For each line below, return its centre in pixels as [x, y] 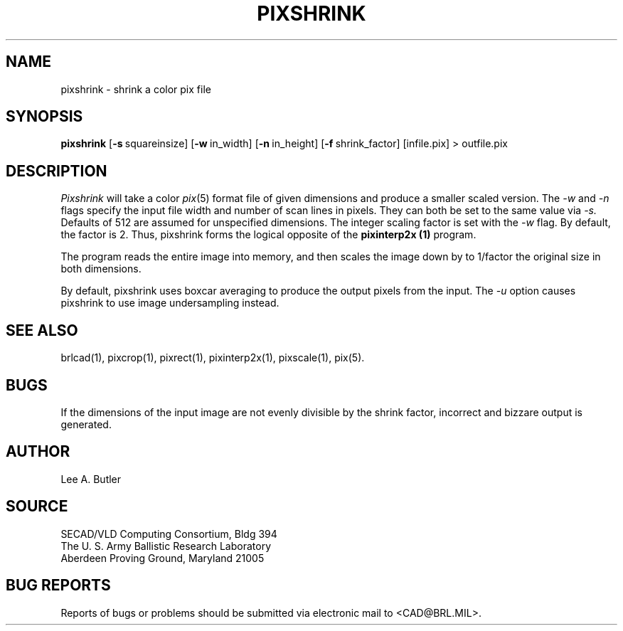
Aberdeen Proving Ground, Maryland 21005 [163, 558]
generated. [86, 424]
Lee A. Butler [91, 479]
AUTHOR [38, 452]
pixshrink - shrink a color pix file [136, 89]
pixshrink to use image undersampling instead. [170, 303]
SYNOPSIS [44, 117]
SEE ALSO [42, 330]
